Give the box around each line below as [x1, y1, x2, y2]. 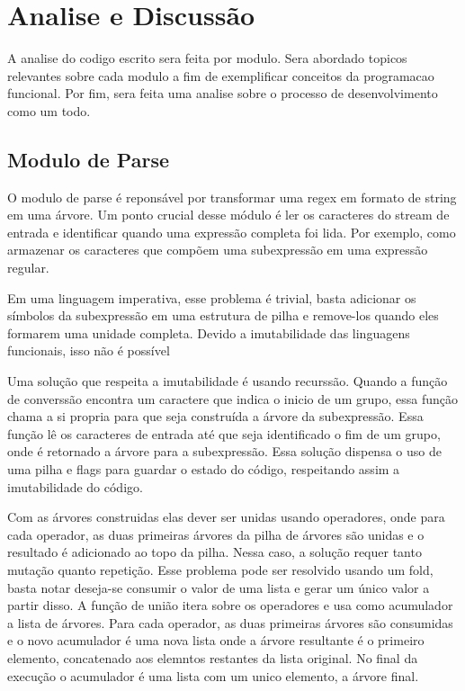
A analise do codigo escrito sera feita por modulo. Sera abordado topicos [7, 49, 407, 67]
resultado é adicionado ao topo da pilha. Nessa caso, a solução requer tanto [7, 543, 422, 561]
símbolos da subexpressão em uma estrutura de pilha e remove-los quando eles [7, 306, 439, 325]
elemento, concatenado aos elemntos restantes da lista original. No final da [7, 648, 418, 667]
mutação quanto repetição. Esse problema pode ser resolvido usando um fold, [7, 560, 434, 579]
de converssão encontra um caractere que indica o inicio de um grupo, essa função [7, 389, 458, 408]
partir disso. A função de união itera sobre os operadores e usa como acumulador [7, 596, 453, 615]
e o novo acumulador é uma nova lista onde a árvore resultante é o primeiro [7, 631, 425, 650]
